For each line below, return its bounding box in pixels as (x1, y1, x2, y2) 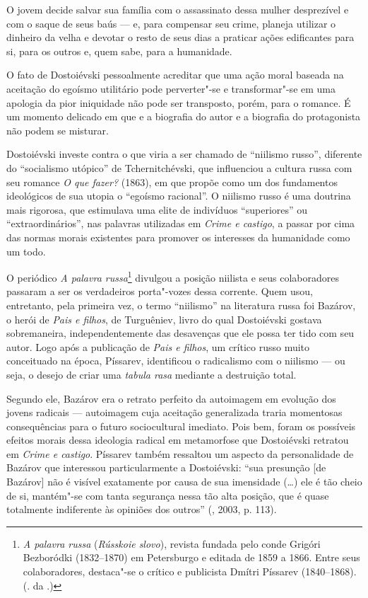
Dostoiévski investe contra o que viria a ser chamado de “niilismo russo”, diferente (6, 146, 362, 161)
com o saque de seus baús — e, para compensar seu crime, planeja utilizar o (6, 16, 336, 30)
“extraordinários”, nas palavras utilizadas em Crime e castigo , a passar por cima (6, 216, 355, 231)
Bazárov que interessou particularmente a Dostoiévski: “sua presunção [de (6, 460, 326, 475)
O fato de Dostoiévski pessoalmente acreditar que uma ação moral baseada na (6, 67, 344, 82)
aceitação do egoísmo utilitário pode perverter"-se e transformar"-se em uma (6, 81, 336, 96)
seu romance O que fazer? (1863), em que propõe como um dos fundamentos (6, 174, 338, 189)
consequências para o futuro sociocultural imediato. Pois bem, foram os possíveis (6, 418, 356, 433)
